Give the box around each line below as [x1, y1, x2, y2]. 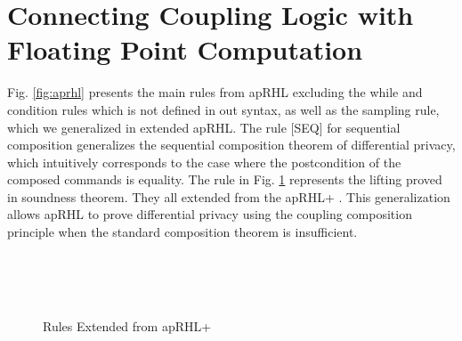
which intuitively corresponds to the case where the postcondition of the [7, 152, 401, 171]
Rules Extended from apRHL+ [43, 317, 212, 336]
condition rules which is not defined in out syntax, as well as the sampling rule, [7, 100, 440, 118]
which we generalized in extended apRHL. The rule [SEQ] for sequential [7, 118, 401, 136]
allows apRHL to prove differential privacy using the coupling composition [7, 205, 412, 223]
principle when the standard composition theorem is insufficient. [7, 223, 358, 241]
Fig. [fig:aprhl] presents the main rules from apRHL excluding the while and [7, 83, 423, 101]
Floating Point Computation [7, 31, 363, 68]
